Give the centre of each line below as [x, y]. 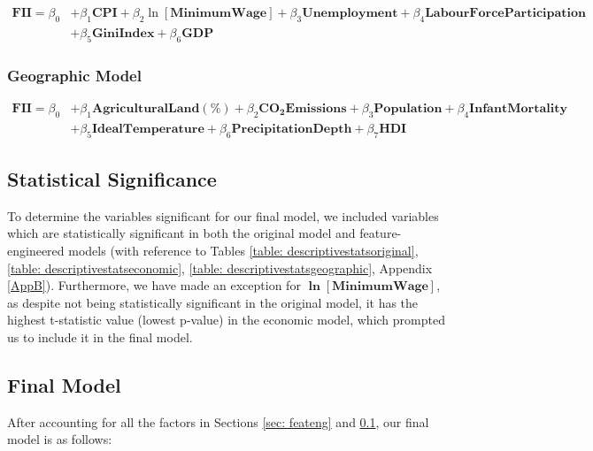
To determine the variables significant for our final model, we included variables [223, 215]
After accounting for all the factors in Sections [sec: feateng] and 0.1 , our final [218, 421]
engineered [36, 250]
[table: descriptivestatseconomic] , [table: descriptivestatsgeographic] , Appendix [220, 268]
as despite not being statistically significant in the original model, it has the [213, 302]
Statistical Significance [112, 178]
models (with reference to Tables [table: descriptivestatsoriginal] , [243, 250]
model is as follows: [60, 439]
